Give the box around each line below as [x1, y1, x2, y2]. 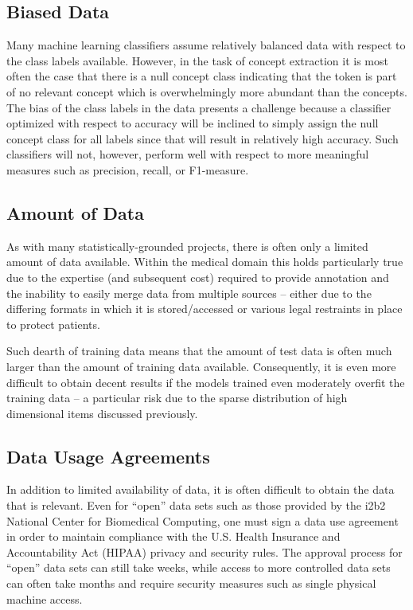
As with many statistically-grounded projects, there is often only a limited [6, 237, 368, 254]
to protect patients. [6, 315, 100, 332]
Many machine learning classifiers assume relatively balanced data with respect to [6, 37, 406, 53]
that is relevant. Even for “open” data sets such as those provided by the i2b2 [6, 497, 386, 514]
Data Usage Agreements [6, 444, 210, 468]
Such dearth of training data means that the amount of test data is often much [6, 342, 392, 359]
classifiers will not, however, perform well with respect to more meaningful [6, 146, 369, 162]
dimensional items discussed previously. [6, 405, 198, 421]
